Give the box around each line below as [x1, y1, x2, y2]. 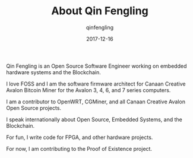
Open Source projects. [6, 104, 61, 111]
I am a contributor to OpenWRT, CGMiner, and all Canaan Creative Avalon [6, 98, 186, 105]
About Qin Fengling [51, 4, 148, 18]
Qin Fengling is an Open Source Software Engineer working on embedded [6, 62, 187, 69]
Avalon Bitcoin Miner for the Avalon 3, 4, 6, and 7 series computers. [6, 86, 171, 93]
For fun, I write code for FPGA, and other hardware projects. [6, 134, 153, 141]
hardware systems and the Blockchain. [6, 68, 101, 75]
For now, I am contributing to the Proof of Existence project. [6, 145, 153, 152]
